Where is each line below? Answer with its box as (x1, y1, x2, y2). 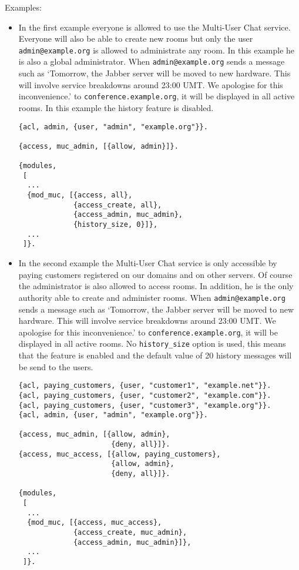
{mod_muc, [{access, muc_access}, (27, 518, 162, 527)
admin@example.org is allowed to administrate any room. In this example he (18, 43, 295, 56)
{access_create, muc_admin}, (73, 528, 187, 537)
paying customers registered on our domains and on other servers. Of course (18, 268, 293, 280)
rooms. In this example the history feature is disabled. (18, 101, 214, 113)
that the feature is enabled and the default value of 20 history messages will (18, 349, 292, 361)
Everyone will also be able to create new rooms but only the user (18, 32, 253, 45)
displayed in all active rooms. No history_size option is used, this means (18, 337, 286, 350)
